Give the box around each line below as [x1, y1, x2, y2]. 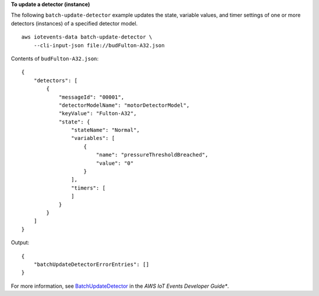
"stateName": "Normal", [71, 127, 140, 134]
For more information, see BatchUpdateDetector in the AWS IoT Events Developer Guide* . [11, 282, 229, 290]
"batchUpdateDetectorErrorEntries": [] [33, 261, 149, 268]
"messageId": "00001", [58, 93, 125, 100]
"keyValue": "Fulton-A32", [58, 110, 137, 117]
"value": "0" [96, 160, 134, 167]
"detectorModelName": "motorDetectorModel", [58, 102, 190, 109]
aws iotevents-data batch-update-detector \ [21, 34, 153, 41]
